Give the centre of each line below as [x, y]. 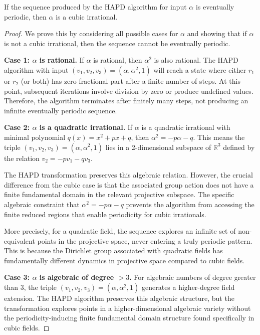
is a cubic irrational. [87, 16]
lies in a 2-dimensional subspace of [158, 147]
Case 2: [17, 127]
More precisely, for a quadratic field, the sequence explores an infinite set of [120, 231]
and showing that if [217, 33]
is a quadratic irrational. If [86, 127]
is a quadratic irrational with [186, 127]
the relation [22, 158]
